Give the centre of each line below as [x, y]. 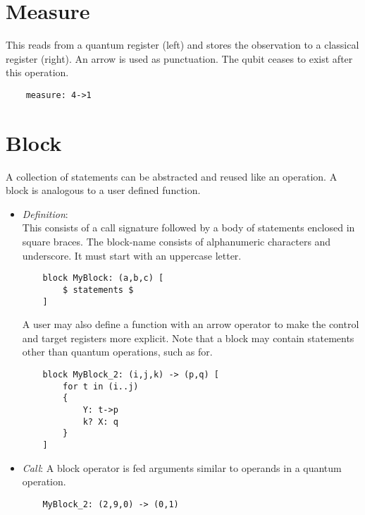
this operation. [37, 72]
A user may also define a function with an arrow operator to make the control [191, 324]
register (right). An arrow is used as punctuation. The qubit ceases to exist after [179, 58]
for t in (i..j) [101, 386]
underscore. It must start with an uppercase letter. [132, 255]
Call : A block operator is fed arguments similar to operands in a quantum [182, 467]
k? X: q [100, 422]
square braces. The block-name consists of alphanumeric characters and [177, 242]
